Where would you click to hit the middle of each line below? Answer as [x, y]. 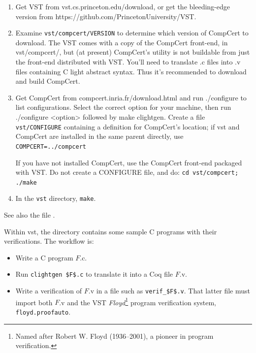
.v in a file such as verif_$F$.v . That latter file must [169, 291]
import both [34, 302]
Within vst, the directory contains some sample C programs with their [111, 231]
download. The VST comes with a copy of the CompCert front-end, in [122, 42]
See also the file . [30, 215]
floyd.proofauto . [43, 312]
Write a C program [44, 257]
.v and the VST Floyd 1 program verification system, [138, 301]
